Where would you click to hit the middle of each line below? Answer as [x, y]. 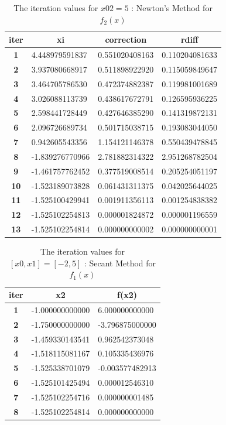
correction [126, 40]
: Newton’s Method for [172, 8]
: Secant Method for [120, 263]
